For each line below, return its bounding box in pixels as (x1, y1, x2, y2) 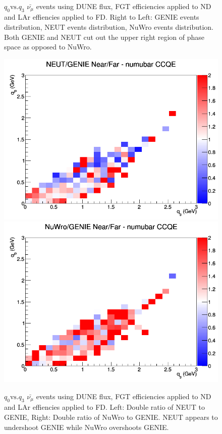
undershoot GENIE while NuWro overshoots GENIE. (4, 421, 169, 432)
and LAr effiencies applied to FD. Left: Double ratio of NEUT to (4, 402, 205, 412)
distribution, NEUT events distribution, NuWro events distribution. (4, 22, 213, 32)
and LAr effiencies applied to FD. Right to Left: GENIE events (4, 12, 199, 22)
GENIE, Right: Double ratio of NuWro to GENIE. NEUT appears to (4, 412, 218, 422)
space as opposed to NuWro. (4, 41, 92, 52)
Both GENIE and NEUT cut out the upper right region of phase (4, 31, 204, 42)
